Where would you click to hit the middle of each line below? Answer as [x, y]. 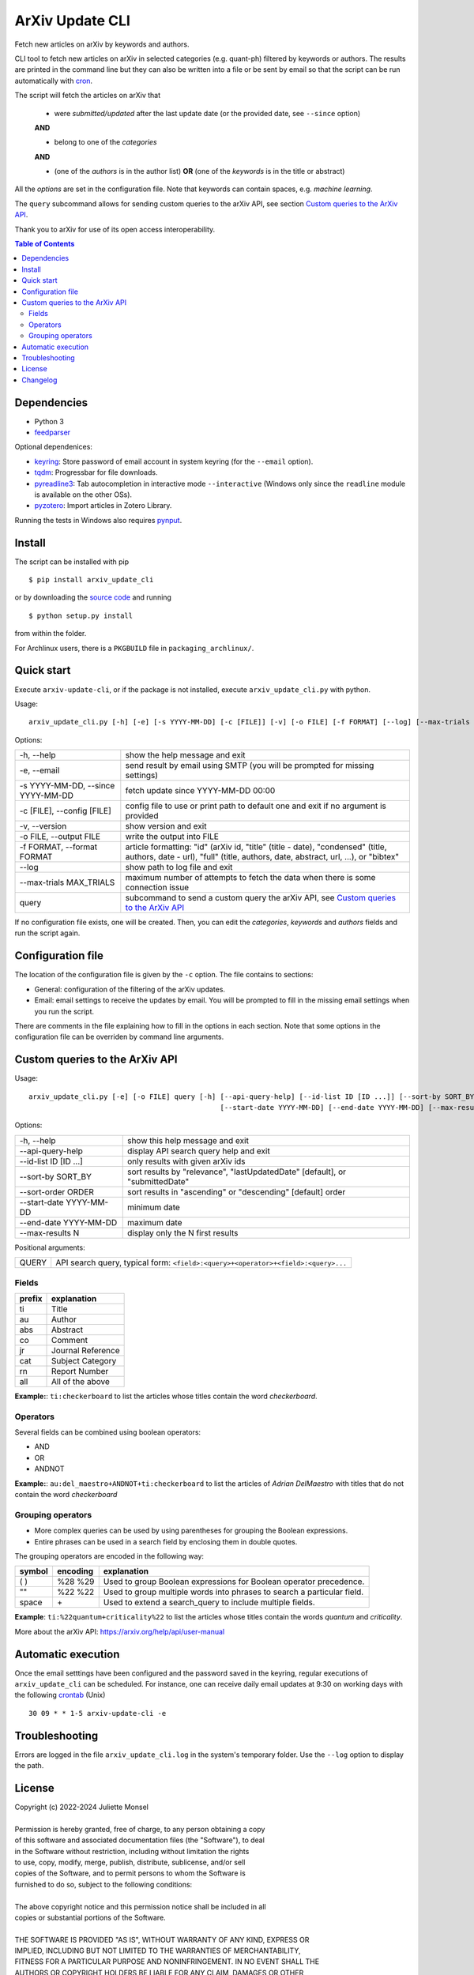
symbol [34, 1571]
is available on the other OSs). [83, 495]
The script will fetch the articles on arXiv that [88, 96]
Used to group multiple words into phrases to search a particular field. [233, 1592]
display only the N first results [182, 1232]
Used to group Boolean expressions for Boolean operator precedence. [234, 1582]
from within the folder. [51, 634]
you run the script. [64, 1011]
